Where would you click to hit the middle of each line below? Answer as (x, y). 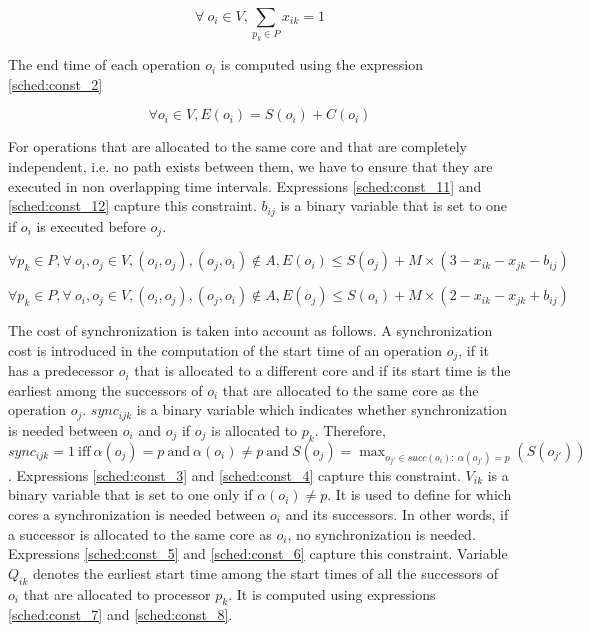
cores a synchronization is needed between (137, 514)
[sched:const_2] (55, 83)
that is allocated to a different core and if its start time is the (322, 370)
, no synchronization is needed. (381, 533)
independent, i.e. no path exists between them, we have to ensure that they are (250, 166)
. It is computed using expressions (332, 593)
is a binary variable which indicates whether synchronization (322, 409)
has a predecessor (61, 370)
